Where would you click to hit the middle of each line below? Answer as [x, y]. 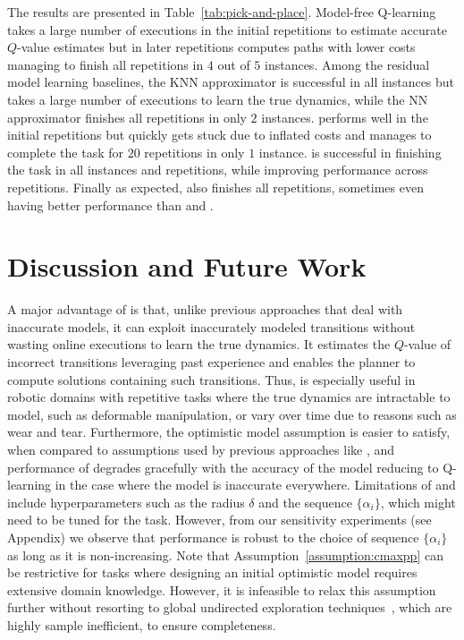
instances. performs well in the [345, 117]
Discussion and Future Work [187, 266]
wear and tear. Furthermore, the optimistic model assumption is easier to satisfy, [229, 432]
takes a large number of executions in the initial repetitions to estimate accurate [227, 29]
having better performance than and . [110, 205]
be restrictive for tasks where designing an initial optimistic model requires [212, 572]
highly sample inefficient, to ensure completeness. [142, 624]
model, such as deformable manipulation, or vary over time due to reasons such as [232, 414]
